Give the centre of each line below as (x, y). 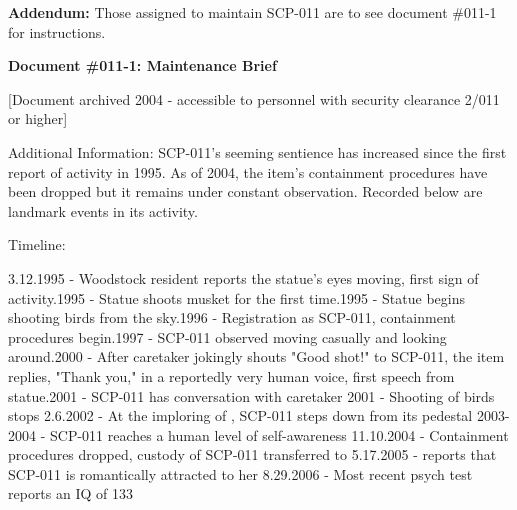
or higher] (38, 118)
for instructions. (57, 31)
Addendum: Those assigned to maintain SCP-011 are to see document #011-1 (252, 12)
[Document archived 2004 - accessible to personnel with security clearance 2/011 (254, 98)
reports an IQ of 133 (70, 493)
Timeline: (37, 244)
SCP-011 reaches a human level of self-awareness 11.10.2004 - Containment (279, 434)
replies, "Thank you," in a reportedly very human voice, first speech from (231, 375)
